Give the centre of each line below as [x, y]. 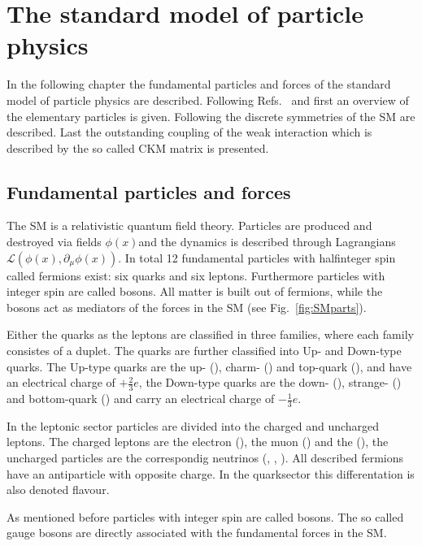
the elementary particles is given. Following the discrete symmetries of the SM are [211, 116]
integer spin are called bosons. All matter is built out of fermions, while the [195, 291]
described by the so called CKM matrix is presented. [138, 147]
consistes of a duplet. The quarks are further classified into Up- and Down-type [204, 351]
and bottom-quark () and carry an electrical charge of [141, 399]
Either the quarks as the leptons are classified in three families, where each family [210, 334]
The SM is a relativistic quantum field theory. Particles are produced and [189, 225]
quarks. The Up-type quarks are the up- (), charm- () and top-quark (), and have [209, 366]
